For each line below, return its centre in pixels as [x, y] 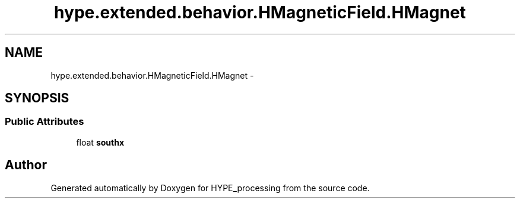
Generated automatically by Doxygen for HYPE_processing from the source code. [210, 188]
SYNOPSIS [37, 98]
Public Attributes [45, 122]
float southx [100, 142]
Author [26, 165]
